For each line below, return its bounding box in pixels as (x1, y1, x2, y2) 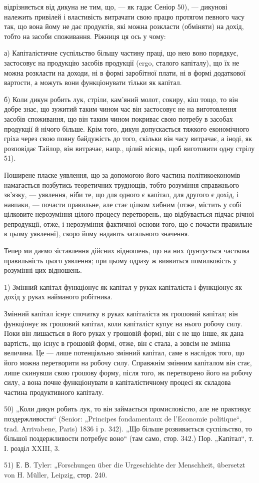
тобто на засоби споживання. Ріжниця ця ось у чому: (4, 31, 166, 41)
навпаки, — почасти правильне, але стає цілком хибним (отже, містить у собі (4, 199, 241, 209)
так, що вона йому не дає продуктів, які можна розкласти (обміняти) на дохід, (4, 21, 244, 32)
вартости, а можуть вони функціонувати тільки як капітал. (4, 77, 182, 88)
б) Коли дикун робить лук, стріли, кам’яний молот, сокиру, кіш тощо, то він (4, 94, 238, 104)
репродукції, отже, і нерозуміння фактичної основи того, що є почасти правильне (4, 218, 252, 229)
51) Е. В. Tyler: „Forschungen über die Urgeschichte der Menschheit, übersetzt (4, 459, 245, 470)
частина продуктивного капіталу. (4, 386, 104, 397)
